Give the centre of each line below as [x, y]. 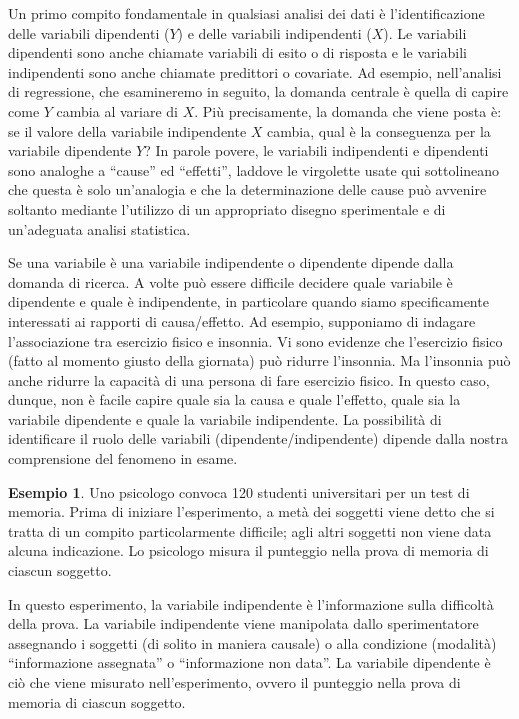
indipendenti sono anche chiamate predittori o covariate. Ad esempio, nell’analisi [255, 71]
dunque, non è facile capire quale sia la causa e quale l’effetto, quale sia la [234, 399]
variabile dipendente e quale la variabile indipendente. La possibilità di [225, 418]
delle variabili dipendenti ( [89, 32]
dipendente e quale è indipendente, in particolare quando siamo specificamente [248, 301]
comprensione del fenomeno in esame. [123, 458]
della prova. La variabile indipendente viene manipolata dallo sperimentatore [243, 623]
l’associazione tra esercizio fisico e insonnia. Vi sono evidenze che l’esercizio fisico [255, 340]
